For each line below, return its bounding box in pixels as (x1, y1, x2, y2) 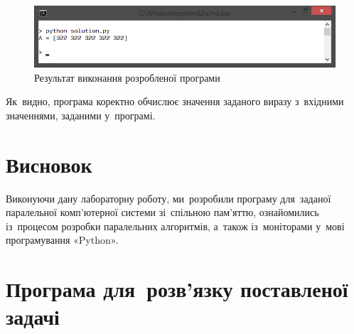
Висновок (6, 149, 92, 178)
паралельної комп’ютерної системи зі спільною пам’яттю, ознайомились (6, 205, 319, 220)
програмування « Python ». (6, 232, 119, 247)
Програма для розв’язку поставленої (6, 274, 348, 303)
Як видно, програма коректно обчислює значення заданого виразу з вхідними (6, 94, 344, 109)
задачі (6, 302, 60, 331)
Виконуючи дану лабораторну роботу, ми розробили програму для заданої (6, 190, 331, 205)
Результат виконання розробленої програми (34, 70, 220, 85)
